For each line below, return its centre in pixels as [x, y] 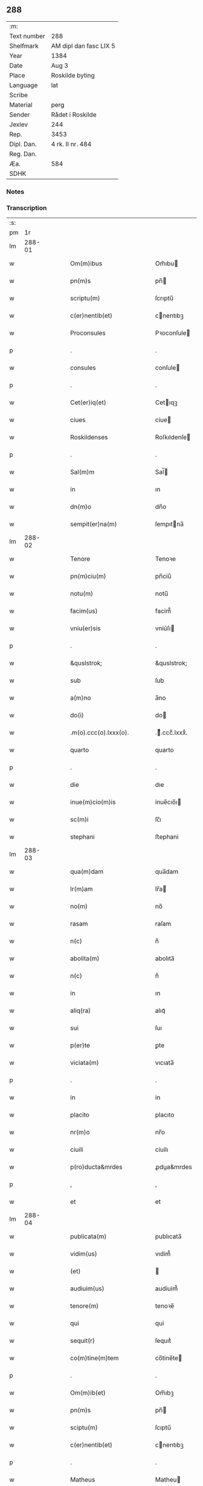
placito [80, 1115]
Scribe [19, 95]
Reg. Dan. [23, 153]
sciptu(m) [84, 1427]
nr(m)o [80, 1132]
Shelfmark [24, 46]
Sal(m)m [82, 472]
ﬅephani [167, 837]
